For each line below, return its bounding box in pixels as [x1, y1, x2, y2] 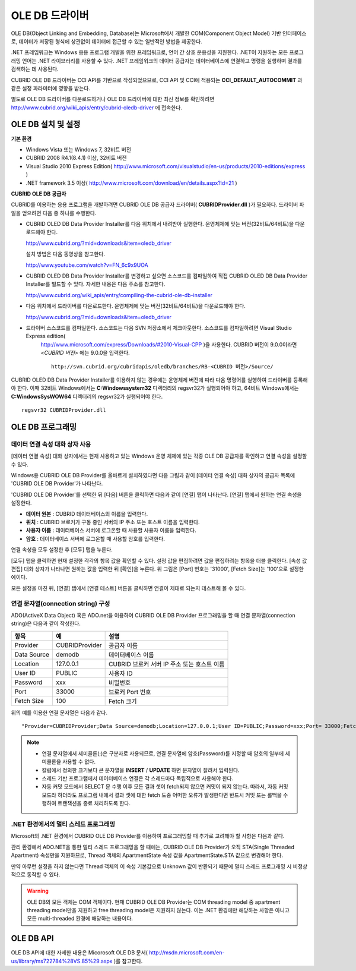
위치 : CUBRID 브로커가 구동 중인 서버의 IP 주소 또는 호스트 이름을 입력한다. [26, 519, 200, 526]
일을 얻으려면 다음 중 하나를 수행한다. [11, 209, 97, 216]
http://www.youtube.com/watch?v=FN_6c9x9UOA [26, 261, 148, 269]
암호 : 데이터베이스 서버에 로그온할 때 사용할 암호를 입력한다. [26, 535, 166, 542]
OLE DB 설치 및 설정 [11, 119, 81, 130]
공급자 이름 [109, 641, 138, 650]
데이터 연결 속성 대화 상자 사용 [11, 440, 91, 448]
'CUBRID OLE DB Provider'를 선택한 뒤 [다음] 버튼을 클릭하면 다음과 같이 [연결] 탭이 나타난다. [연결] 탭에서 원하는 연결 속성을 [11, 491, 302, 498]
